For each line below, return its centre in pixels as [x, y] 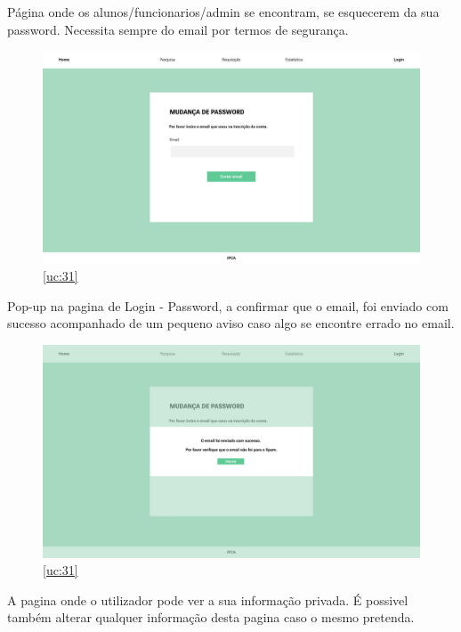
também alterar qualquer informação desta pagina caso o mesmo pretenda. [211, 617]
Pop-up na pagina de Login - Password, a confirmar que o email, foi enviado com [228, 305]
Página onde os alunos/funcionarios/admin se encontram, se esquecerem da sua [223, 12]
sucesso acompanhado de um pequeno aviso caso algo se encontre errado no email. [231, 323]
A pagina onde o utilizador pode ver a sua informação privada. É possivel [208, 599]
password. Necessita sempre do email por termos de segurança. [178, 29]
